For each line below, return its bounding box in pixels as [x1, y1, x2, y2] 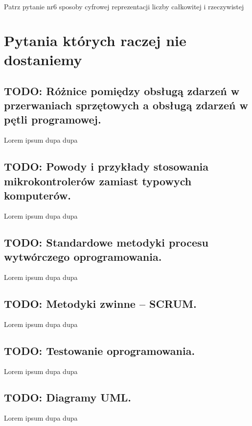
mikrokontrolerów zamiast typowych [4, 173, 192, 188]
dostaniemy [4, 49, 82, 69]
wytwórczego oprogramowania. [4, 249, 162, 264]
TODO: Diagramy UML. [4, 390, 132, 405]
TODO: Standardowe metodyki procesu [4, 234, 208, 250]
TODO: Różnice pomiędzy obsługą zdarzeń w [4, 83, 240, 98]
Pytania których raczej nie [4, 30, 186, 50]
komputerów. [4, 187, 71, 202]
